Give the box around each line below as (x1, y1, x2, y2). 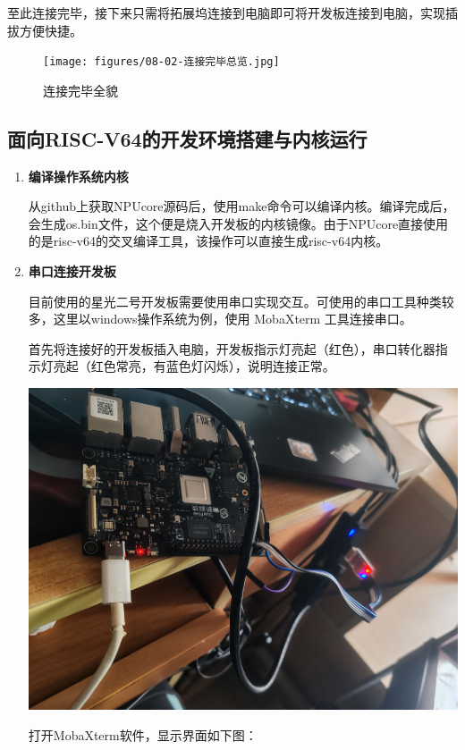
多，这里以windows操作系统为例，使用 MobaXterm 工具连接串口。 (28, 309, 412, 328)
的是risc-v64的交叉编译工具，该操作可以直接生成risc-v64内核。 (28, 232, 389, 250)
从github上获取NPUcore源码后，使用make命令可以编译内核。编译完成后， (28, 197, 455, 215)
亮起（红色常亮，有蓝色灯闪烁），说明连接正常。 (53, 357, 335, 375)
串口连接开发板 (28, 262, 116, 281)
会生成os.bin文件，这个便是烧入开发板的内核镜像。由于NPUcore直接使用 (28, 214, 449, 232)
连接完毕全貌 (43, 80, 118, 99)
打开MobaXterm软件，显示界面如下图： (28, 725, 258, 744)
